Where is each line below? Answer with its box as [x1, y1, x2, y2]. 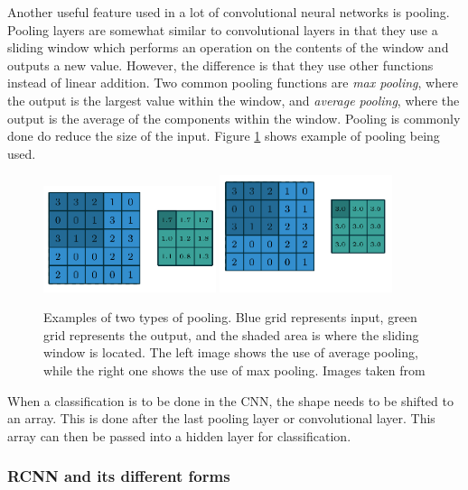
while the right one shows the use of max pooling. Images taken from [43, 360, 426, 379]
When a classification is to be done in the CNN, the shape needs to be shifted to [7, 391, 454, 410]
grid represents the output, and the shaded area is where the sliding [43, 325, 419, 344]
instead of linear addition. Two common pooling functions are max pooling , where [7, 73, 458, 92]
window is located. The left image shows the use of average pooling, [43, 343, 418, 362]
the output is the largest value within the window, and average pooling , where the [7, 90, 460, 109]
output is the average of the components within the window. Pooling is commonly [7, 108, 461, 127]
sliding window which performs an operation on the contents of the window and [7, 38, 449, 57]
